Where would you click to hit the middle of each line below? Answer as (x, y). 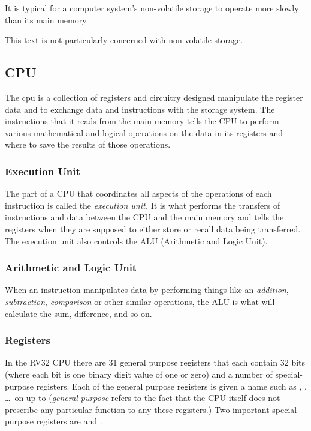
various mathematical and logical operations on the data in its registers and (144, 132)
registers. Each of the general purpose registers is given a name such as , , (171, 386)
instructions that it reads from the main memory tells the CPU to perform (142, 121)
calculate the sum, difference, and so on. (78, 313)
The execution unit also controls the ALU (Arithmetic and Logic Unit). (136, 240)
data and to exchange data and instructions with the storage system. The (140, 109)
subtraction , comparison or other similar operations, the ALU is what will (140, 301)
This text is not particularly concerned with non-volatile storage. (124, 40)
